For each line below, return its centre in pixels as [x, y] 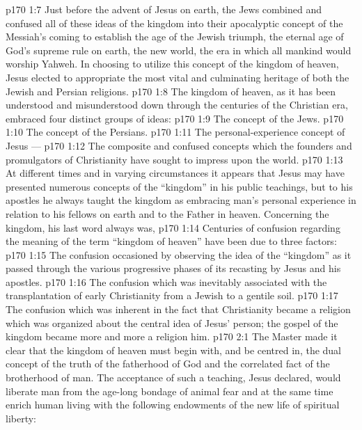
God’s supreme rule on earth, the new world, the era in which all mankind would [179, 50]
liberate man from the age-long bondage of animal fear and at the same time [170, 391]
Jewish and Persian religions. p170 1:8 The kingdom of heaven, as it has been [171, 91]
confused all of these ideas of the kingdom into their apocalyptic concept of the [174, 23]
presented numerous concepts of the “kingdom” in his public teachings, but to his [179, 186]
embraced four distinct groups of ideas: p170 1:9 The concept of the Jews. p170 [175, 118]
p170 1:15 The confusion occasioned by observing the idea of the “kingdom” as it [179, 254]
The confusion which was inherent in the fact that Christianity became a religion [178, 309]
